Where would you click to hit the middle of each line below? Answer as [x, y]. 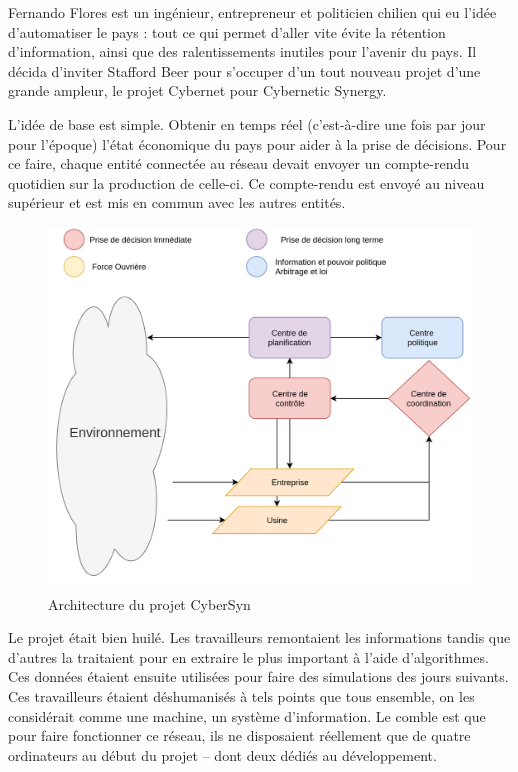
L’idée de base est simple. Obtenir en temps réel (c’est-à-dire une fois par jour [247, 123]
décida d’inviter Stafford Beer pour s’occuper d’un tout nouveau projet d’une [244, 70]
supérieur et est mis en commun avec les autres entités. [177, 202]
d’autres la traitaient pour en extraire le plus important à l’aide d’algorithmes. [248, 656]
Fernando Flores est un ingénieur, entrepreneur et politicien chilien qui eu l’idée [252, 12]
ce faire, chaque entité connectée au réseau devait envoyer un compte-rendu [239, 163]
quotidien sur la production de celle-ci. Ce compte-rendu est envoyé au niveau [246, 182]
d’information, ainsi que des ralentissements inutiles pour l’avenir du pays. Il [242, 51]
